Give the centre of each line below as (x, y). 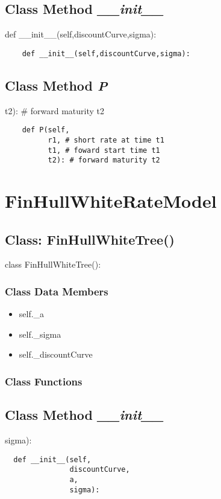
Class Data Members (57, 291)
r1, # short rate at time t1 (106, 140)
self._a (32, 314)
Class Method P (56, 85)
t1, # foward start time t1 (104, 150)
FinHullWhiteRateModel (111, 201)
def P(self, (46, 130)
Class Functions (44, 381)
